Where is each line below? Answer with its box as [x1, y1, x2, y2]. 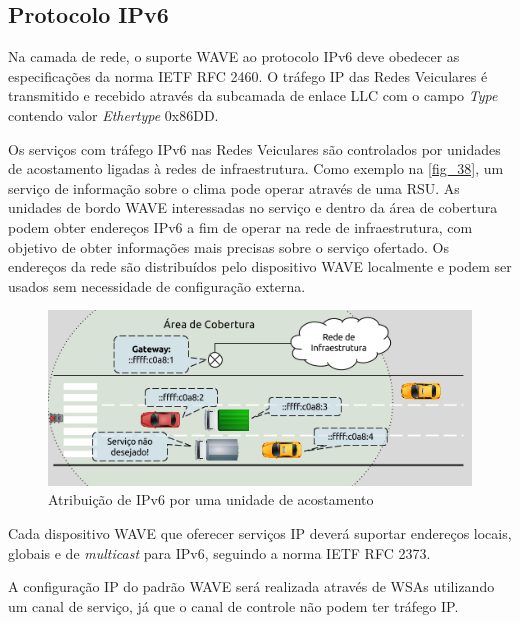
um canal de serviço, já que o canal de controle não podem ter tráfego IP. [8, 595, 459, 616]
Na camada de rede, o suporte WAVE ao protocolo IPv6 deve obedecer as [8, 46, 460, 67]
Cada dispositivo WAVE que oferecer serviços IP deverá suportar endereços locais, [8, 523, 512, 544]
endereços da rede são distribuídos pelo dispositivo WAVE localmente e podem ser [8, 256, 512, 277]
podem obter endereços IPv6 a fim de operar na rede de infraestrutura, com [8, 216, 473, 237]
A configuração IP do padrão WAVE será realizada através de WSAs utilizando [8, 576, 495, 597]
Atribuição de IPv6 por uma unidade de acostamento [48, 489, 374, 510]
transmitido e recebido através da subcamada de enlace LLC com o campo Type [8, 85, 498, 106]
